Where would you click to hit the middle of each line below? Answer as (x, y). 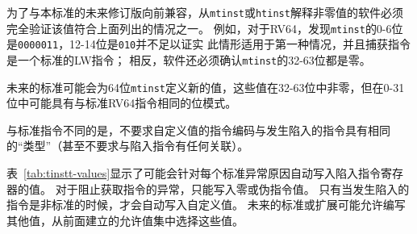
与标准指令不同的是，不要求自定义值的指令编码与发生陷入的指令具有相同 (198, 130)
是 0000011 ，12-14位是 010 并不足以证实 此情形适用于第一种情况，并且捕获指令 (208, 44)
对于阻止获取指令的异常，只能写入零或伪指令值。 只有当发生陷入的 (232, 188)
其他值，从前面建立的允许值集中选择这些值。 (125, 220)
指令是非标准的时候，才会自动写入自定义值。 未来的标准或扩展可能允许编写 (206, 205)
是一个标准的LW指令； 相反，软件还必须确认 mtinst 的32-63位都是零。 (189, 59)
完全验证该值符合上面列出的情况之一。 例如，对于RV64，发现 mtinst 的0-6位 (205, 28)
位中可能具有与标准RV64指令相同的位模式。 (122, 103)
